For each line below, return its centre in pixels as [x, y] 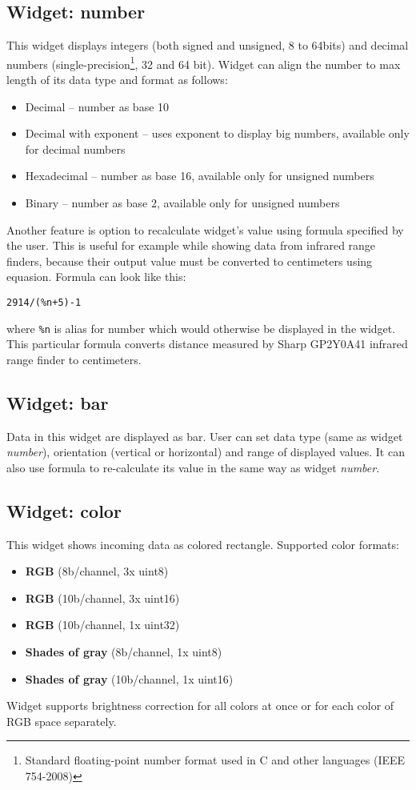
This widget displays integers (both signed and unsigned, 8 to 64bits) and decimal [208, 45]
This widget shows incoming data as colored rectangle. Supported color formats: [203, 544]
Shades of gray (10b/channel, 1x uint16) [129, 678]
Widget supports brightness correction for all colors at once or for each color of [200, 706]
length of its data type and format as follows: [117, 80]
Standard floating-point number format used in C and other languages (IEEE [215, 760]
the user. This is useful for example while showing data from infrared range [191, 245]
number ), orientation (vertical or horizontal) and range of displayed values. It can [206, 452]
